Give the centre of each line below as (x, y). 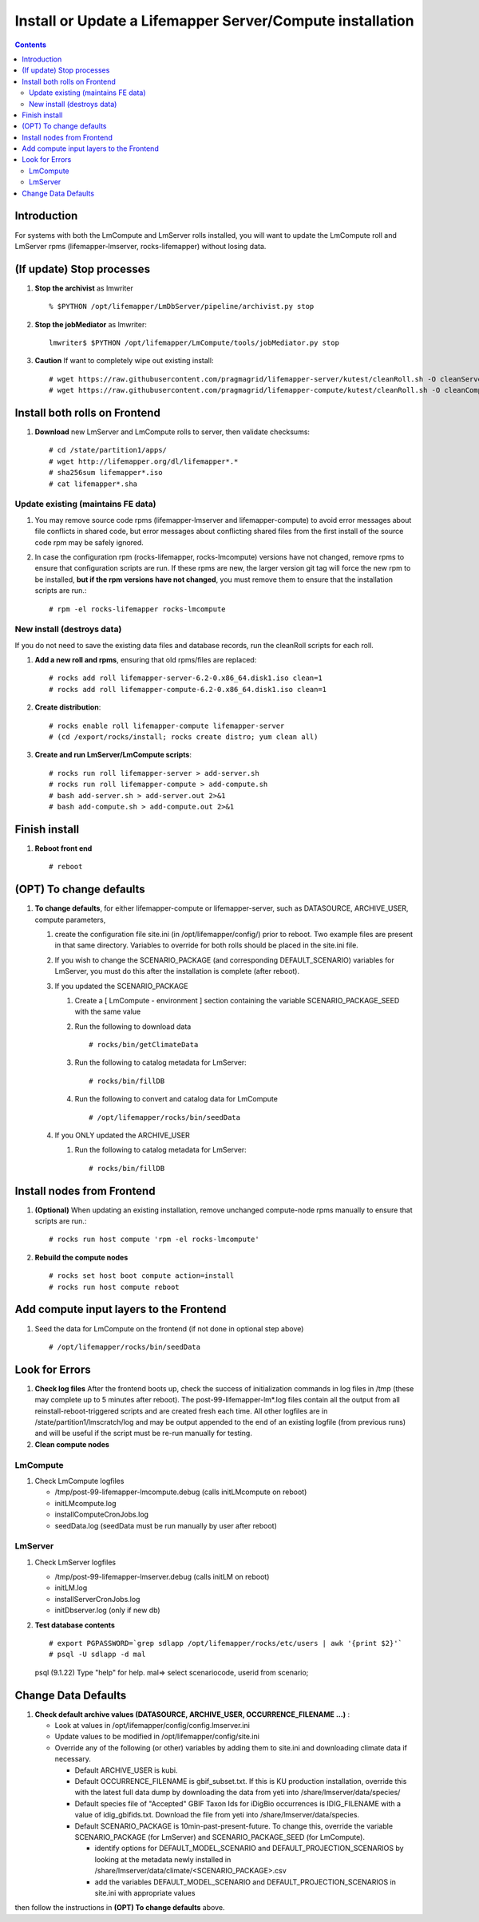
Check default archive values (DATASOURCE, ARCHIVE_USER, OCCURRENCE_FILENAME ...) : (192, 1714)
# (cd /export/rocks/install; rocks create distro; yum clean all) (184, 737)
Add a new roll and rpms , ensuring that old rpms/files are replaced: (146, 660)
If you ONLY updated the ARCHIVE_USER (123, 1135)
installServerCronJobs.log (97, 1599)
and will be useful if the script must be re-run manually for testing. (144, 1434)
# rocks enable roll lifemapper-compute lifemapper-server (167, 726)
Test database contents (75, 1625)
